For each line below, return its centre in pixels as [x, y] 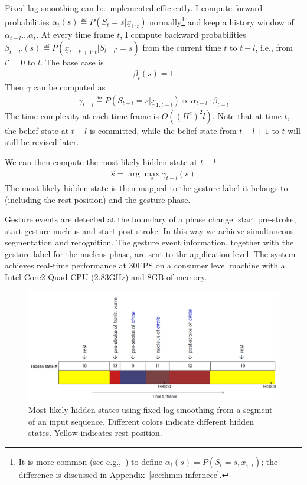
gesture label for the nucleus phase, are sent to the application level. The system [150, 253]
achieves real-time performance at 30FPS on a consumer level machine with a [145, 265]
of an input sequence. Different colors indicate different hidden [141, 421]
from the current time [182, 47]
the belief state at [37, 130]
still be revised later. [42, 142]
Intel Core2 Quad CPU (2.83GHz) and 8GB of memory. [106, 277]
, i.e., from [274, 47]
